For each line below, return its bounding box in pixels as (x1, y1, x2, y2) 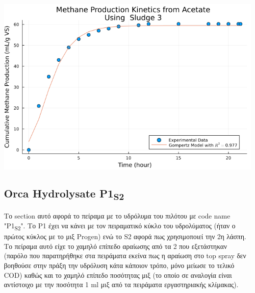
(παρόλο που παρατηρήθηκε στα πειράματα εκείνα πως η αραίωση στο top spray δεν (4, 250, 246, 261)
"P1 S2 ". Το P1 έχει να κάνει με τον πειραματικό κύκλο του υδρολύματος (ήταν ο (4, 220, 235, 232)
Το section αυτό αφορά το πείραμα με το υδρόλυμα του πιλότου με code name (4, 211, 230, 221)
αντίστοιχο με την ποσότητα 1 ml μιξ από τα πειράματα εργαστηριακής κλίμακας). (4, 279, 239, 290)
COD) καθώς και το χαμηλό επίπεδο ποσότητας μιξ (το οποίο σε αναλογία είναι (4, 269, 232, 280)
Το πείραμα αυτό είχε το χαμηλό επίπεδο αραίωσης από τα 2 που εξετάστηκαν (4, 241, 227, 251)
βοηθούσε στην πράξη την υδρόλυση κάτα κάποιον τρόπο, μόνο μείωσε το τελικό (4, 260, 234, 270)
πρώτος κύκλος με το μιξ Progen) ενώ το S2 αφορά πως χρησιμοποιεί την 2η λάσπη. (4, 231, 246, 242)
